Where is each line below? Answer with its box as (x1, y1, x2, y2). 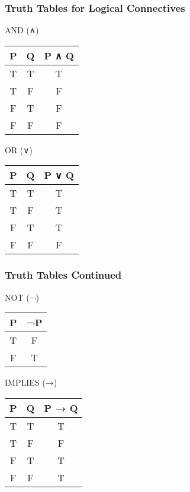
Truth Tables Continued (5, 267, 122, 282)
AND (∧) (5, 24, 39, 36)
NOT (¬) (5, 291, 39, 303)
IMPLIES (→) (5, 376, 57, 389)
